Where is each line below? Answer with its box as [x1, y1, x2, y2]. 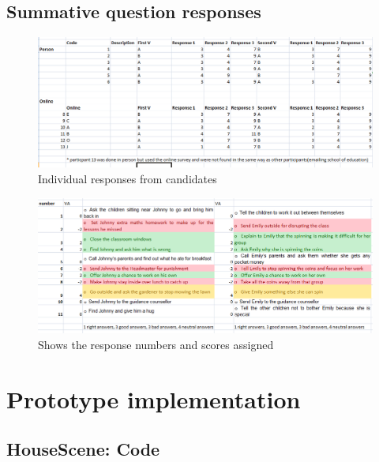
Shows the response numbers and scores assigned [38, 336, 274, 353]
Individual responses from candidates [38, 171, 217, 186]
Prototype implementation [6, 382, 301, 415]
